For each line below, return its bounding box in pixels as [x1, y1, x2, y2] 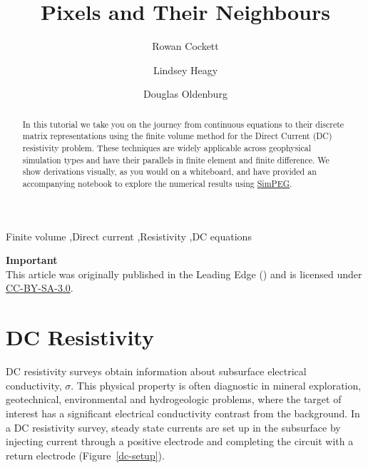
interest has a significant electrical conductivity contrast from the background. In [6, 405, 360, 420]
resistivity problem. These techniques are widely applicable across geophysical [22, 142, 311, 154]
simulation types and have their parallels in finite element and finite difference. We [22, 153, 329, 166]
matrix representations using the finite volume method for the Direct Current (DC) [22, 130, 332, 142]
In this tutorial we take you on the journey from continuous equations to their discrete [22, 118, 344, 130]
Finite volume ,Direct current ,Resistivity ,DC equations [6, 228, 252, 243]
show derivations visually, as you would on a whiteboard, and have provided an [22, 166, 317, 178]
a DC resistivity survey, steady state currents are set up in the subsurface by [6, 419, 341, 434]
